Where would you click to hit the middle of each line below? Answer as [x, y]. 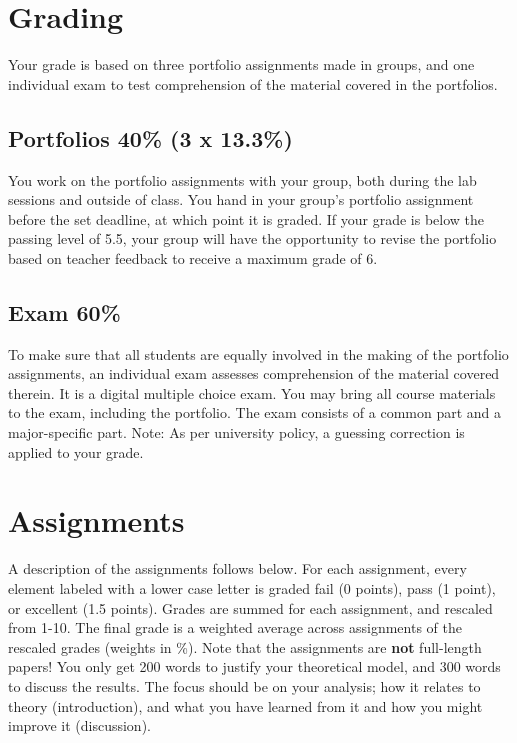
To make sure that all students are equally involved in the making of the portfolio [258, 353]
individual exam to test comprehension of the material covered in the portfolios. [253, 83]
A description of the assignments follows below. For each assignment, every [237, 568]
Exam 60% [64, 311]
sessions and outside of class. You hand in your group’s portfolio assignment [241, 199]
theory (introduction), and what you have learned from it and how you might [245, 705]
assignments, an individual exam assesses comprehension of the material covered [254, 373]
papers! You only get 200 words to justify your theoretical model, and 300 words [254, 666]
